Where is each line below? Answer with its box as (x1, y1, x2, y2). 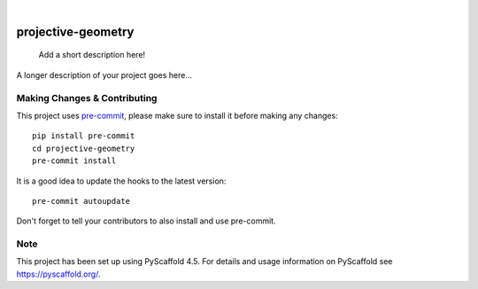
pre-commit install (32, 156, 117, 166)
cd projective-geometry (32, 143, 135, 153)
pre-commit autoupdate (32, 196, 131, 206)
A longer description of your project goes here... (16, 69, 192, 80)
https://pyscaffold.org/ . (16, 269, 101, 279)
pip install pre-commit (32, 131, 135, 141)
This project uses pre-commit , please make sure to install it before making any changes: (16, 110, 338, 121)
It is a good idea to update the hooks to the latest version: (16, 176, 227, 186)
